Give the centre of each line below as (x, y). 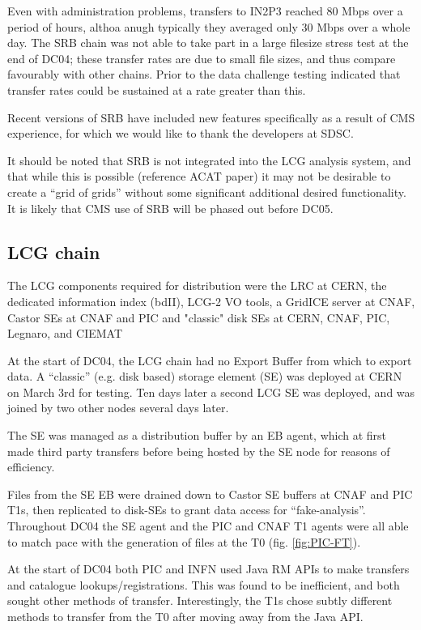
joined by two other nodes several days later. (118, 408)
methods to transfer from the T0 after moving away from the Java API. (185, 617)
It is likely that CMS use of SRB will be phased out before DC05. (170, 208)
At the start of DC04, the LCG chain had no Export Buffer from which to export (210, 360)
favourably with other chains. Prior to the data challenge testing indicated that (204, 74)
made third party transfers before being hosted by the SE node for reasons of (199, 451)
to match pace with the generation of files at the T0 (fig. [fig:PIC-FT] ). (184, 541)
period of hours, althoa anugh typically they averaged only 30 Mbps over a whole (209, 26)
